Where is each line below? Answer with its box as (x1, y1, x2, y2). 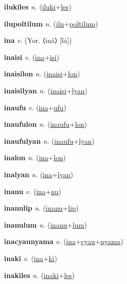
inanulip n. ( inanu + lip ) (4, 203, 79, 213)
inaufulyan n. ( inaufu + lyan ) (4, 135, 94, 146)
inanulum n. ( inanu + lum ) (4, 219, 87, 230)
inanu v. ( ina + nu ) (4, 186, 61, 196)
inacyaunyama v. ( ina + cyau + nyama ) (4, 236, 123, 247)
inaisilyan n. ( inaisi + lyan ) (4, 85, 87, 95)
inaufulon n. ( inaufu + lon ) (4, 119, 87, 129)
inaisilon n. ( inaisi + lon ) (4, 68, 80, 79)
